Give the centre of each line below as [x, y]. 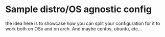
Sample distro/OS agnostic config [79, 9]
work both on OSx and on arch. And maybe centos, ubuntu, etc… [74, 28]
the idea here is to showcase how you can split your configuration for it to [83, 23]
